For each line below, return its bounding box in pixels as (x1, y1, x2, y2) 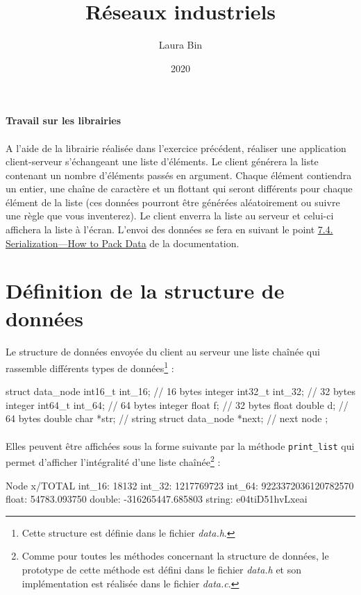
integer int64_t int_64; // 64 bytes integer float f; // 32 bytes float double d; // (6, 397, 349, 412)
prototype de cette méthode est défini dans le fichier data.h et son (22, 562, 302, 576)
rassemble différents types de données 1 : (6, 359, 174, 375)
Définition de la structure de (6, 276, 285, 305)
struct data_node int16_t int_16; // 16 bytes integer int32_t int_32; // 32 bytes (6, 384, 355, 399)
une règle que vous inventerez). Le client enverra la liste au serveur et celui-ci (6, 208, 334, 223)
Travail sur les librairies (6, 113, 121, 128)
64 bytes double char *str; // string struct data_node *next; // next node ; (6, 411, 328, 426)
